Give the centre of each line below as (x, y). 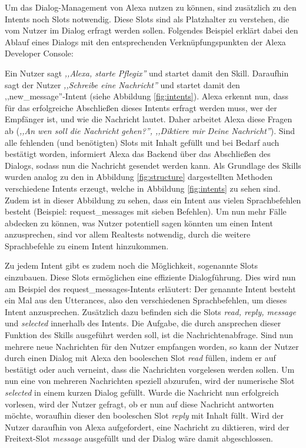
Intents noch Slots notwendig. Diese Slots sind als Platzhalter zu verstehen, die (147, 19)
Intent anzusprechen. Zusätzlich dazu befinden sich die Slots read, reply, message (150, 311)
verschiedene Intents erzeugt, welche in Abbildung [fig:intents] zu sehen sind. (143, 188)
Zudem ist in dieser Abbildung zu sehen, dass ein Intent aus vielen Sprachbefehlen (153, 200)
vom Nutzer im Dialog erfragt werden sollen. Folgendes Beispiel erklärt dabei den (152, 30)
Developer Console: (39, 53)
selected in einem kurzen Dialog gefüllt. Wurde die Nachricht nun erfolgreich (142, 392)
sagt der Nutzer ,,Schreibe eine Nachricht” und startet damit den (122, 84)
